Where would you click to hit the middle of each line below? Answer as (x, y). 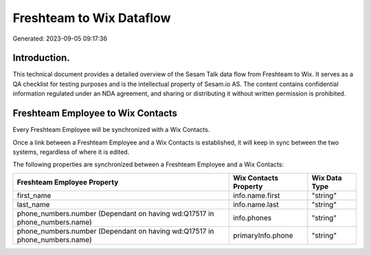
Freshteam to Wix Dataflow (92, 18)
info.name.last (256, 204)
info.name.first (256, 195)
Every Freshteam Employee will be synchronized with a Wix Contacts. (111, 130)
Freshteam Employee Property (68, 182)
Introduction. (41, 58)
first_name (34, 195)
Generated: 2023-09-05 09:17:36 (60, 38)
